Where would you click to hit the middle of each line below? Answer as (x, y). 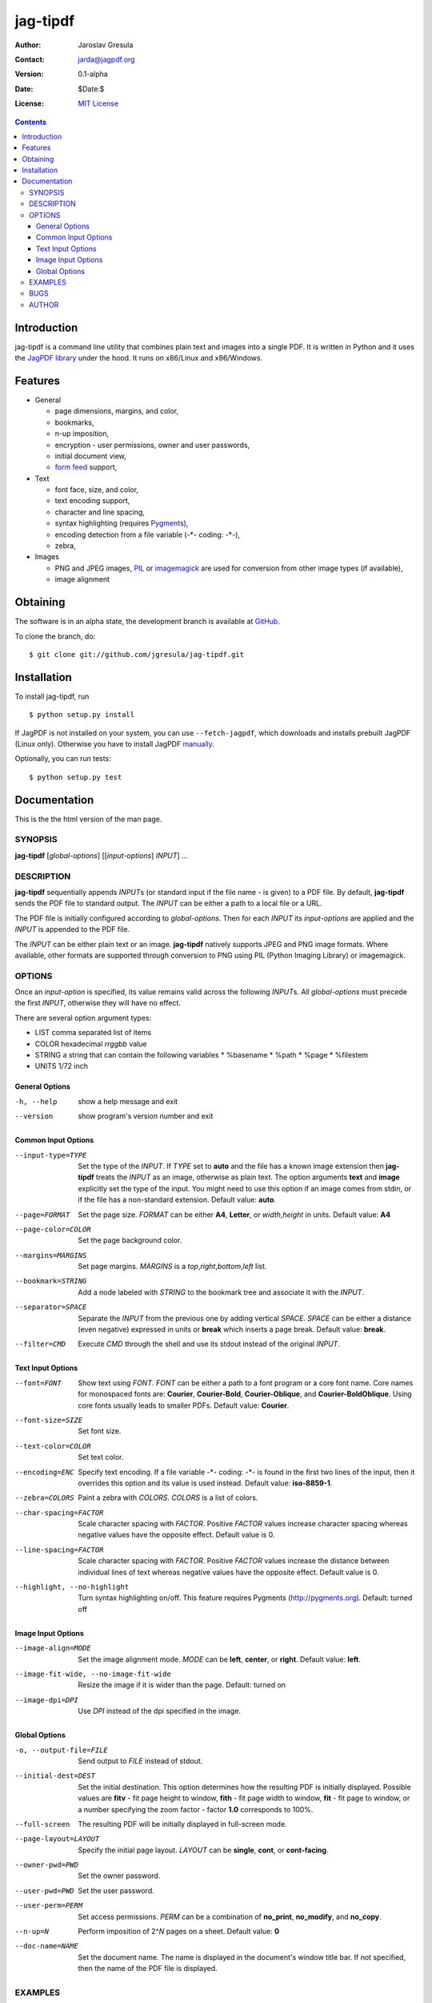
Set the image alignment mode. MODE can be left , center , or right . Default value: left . (220, 1659)
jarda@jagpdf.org (106, 59)
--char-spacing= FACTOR (59, 1513)
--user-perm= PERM (49, 1906)
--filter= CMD (40, 1344)
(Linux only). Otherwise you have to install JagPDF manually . (115, 744)
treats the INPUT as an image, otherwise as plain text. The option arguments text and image (248, 1177)
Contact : (30, 59)
